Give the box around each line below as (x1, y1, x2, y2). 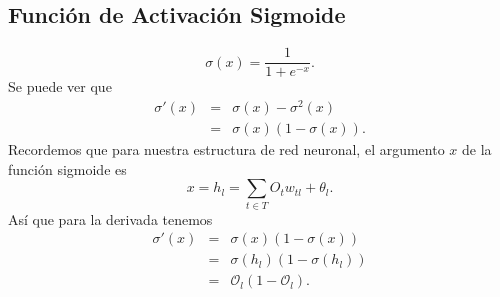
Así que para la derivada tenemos (8, 208, 213, 229)
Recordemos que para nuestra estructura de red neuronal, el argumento (8, 139, 445, 159)
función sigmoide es (8, 158, 127, 179)
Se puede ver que (8, 76, 112, 97)
